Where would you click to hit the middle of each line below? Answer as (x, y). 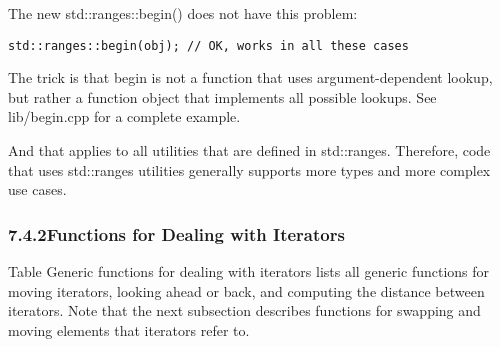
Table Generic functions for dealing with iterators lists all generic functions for (249, 271)
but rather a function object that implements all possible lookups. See (222, 96)
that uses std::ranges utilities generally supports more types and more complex (249, 169)
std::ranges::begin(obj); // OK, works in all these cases (208, 45)
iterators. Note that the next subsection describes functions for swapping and (244, 310)
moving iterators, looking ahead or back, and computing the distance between (246, 290)
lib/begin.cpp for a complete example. (124, 116)
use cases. (37, 189)
